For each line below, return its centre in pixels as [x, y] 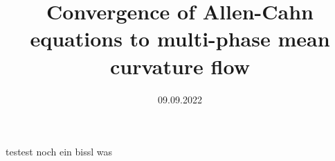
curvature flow [180, 66]
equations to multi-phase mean [180, 39]
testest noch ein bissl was [59, 152]
